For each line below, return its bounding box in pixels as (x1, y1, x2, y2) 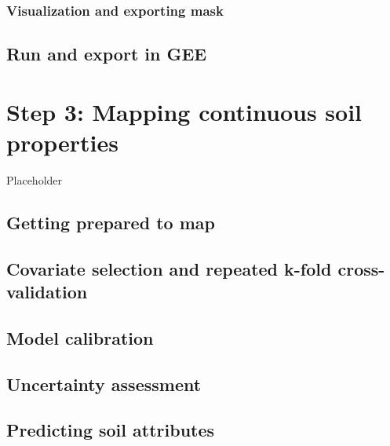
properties (6, 126, 118, 158)
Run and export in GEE (6, 42, 207, 66)
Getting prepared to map (6, 210, 215, 234)
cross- (337, 256, 385, 280)
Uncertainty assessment (6, 371, 202, 396)
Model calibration (6, 325, 154, 349)
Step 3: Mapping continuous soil (6, 95, 363, 127)
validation (6, 280, 88, 304)
